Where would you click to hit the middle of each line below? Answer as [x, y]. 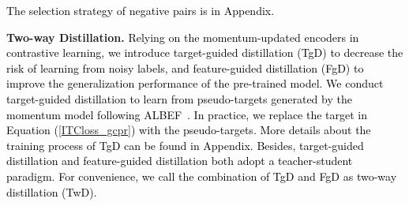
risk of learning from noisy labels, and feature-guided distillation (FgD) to [185, 67]
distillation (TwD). [52, 191]
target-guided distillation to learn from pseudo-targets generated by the [179, 98]
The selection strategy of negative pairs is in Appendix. [141, 10]
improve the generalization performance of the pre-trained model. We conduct [195, 83]
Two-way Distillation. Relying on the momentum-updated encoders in [183, 37]
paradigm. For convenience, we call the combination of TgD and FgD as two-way [202, 176]
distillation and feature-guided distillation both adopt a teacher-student [180, 161]
